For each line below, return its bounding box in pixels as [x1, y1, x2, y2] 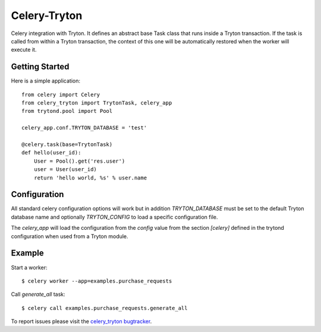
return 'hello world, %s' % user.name [33, 174, 147, 181]
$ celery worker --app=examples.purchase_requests [21, 277, 172, 284]
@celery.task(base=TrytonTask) [21, 141, 113, 148]
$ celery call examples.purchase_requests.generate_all [21, 305, 188, 311]
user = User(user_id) [33, 166, 97, 173]
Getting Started [11, 62, 70, 72]
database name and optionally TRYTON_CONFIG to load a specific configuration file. [11, 213, 218, 220]
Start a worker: [11, 264, 48, 271]
